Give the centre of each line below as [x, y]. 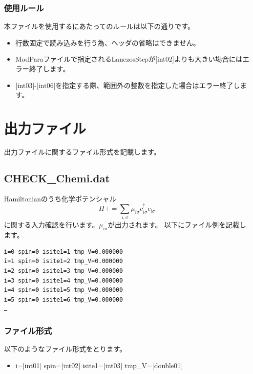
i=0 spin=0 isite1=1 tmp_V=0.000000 [63, 252]
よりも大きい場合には [208, 59]
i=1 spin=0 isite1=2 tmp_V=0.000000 [63, 261]
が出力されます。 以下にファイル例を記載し [177, 225]
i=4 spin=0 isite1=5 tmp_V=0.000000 [63, 290]
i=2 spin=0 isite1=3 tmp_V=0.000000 [63, 271]
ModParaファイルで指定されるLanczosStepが [85, 59]
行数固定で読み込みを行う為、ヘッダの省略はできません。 [108, 42]
